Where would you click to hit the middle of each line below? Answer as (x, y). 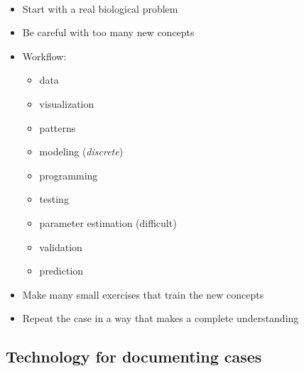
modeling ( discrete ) (81, 151)
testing (54, 199)
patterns (58, 127)
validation (61, 247)
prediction (61, 271)
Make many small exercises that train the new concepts (143, 294)
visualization (67, 103)
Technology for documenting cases (134, 356)
